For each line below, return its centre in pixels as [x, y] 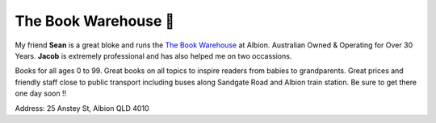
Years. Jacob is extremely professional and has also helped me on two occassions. [153, 55]
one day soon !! [41, 93]
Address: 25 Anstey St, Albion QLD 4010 [82, 108]
